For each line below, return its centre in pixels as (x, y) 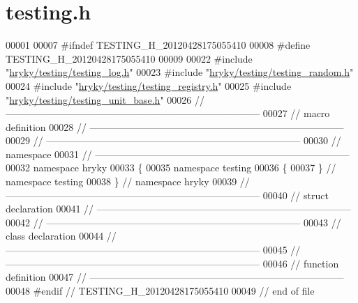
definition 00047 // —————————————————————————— (175, 277)
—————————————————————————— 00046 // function (172, 263)
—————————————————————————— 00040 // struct (167, 195)
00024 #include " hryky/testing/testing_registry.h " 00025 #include (149, 85)
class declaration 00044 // (61, 236)
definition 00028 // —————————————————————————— (175, 126)
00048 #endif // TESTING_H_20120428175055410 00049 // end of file (160, 290)
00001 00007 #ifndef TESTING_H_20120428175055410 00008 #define (158, 45)
